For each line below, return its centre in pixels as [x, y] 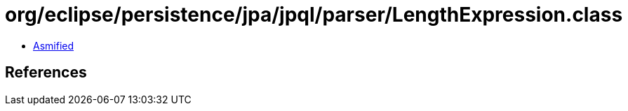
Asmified [54, 45]
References [46, 73]
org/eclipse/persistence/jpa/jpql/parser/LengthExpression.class [314, 15]
